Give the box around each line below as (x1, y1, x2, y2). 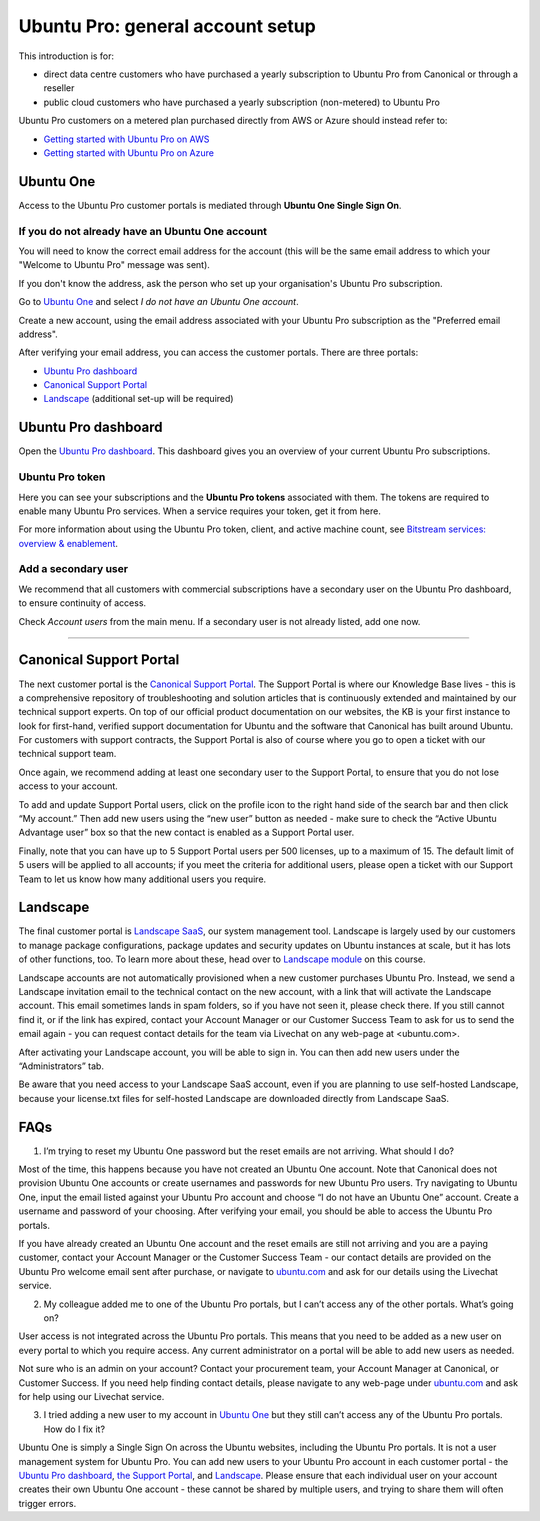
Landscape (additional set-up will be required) (43, 393, 234, 405)
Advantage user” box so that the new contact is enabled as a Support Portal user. (18, 826, 355, 839)
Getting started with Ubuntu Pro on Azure (43, 146, 215, 159)
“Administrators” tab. (18, 1060, 105, 1072)
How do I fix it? (43, 1423, 105, 1435)
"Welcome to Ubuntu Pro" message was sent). (18, 259, 210, 271)
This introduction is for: (18, 50, 115, 62)
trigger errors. (18, 1497, 77, 1509)
